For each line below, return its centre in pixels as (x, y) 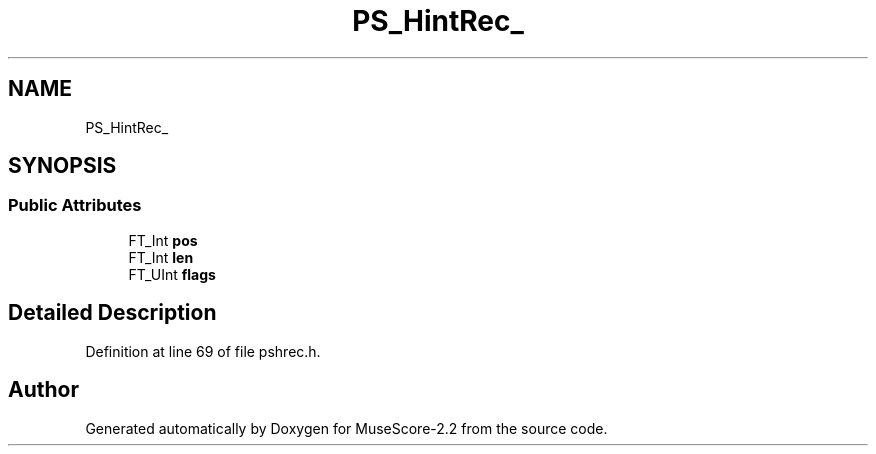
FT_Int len (161, 257)
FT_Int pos (163, 240)
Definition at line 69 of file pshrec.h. (203, 351)
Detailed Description (112, 313)
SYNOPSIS (62, 166)
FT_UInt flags (172, 274)
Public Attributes (75, 205)
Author (43, 390)
